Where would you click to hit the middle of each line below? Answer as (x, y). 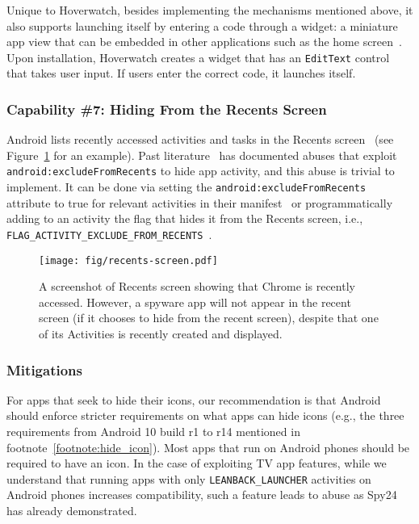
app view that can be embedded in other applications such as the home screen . (204, 42)
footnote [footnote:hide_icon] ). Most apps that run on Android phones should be (208, 447)
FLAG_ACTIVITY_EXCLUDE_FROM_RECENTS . (109, 234)
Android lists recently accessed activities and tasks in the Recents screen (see (200, 139)
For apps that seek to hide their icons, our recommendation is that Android (194, 399)
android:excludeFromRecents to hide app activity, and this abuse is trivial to (201, 171)
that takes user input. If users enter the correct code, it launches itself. (181, 73)
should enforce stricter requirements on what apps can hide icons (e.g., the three (205, 415)
